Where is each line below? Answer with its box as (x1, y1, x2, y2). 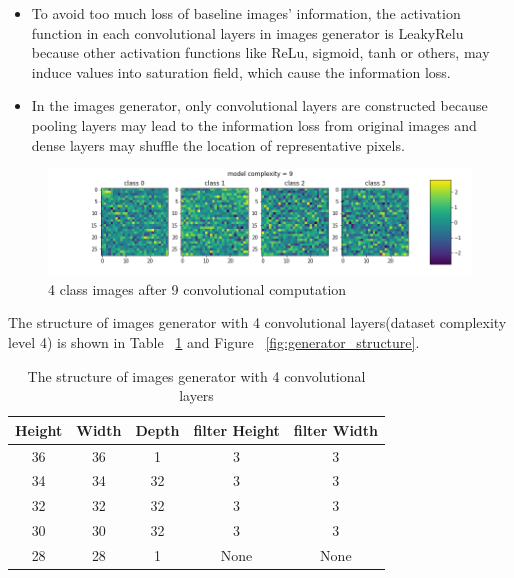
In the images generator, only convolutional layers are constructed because (31, 95, 488, 116)
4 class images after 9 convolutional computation (48, 278, 347, 299)
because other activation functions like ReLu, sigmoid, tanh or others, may (31, 42, 490, 63)
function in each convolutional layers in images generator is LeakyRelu (31, 22, 464, 43)
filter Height (193, 419, 280, 440)
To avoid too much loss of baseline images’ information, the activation (31, 3, 461, 23)
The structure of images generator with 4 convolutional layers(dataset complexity (8, 312, 507, 333)
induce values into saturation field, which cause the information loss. (31, 61, 451, 82)
